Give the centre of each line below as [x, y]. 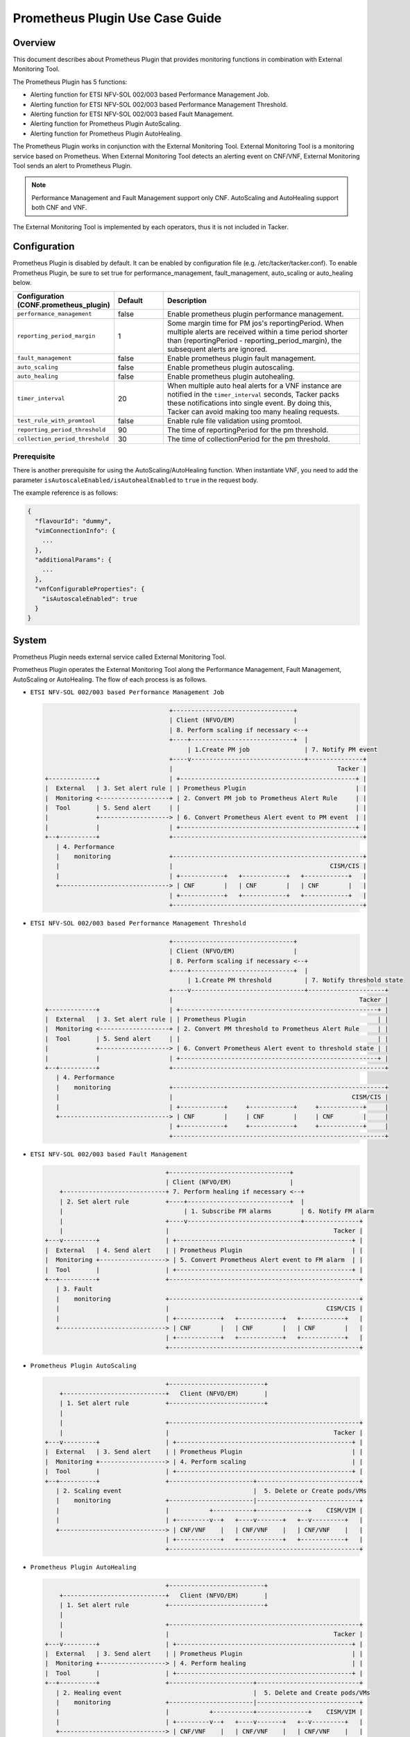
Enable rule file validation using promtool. [234, 420]
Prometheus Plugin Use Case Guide [117, 18]
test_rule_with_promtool [56, 421]
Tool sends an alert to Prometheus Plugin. [72, 165]
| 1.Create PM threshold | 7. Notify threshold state [296, 980]
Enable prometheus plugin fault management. [241, 358]
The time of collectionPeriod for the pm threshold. [248, 439]
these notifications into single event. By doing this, [249, 403]
